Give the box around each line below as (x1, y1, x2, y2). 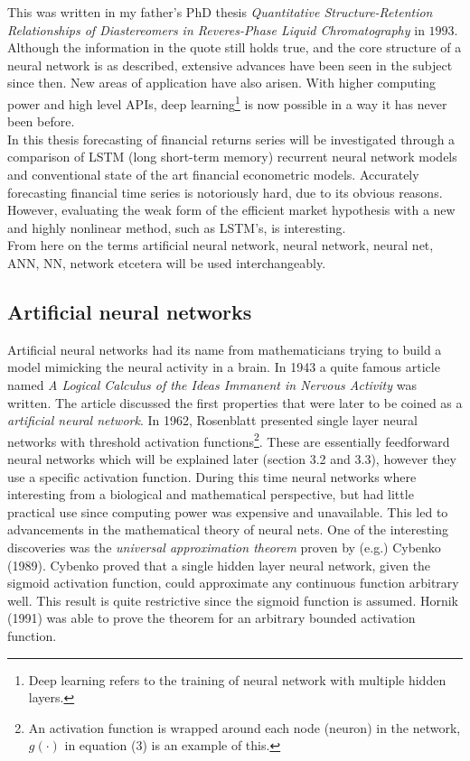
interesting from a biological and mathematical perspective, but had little (7, 485, 414, 504)
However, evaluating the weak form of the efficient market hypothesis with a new (7, 200, 456, 219)
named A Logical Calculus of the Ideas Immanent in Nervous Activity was (7, 375, 417, 394)
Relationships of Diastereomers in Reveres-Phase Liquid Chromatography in (7, 20, 425, 39)
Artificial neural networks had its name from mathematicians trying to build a (7, 339, 442, 358)
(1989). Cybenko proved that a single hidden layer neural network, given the (7, 555, 431, 574)
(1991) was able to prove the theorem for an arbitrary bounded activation (7, 608, 416, 627)
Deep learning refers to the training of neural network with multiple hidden (28, 670, 446, 689)
